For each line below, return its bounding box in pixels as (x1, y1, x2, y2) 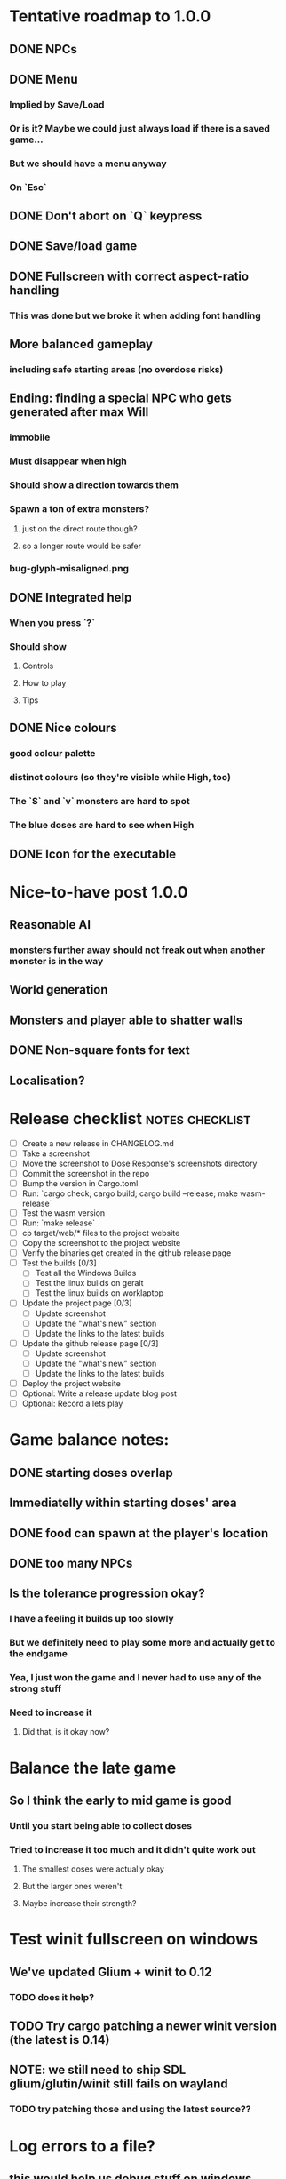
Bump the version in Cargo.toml (21, 1177, 139, 1188)
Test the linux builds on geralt (35, 1278, 144, 1289)
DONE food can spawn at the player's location (9, 1526, 269, 1541)
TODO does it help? (9, 1991, 95, 2003)
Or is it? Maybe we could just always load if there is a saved (9, 122, 271, 134)
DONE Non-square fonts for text (9, 1042, 190, 1058)
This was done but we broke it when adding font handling (9, 309, 262, 322)
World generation (9, 982, 108, 997)
